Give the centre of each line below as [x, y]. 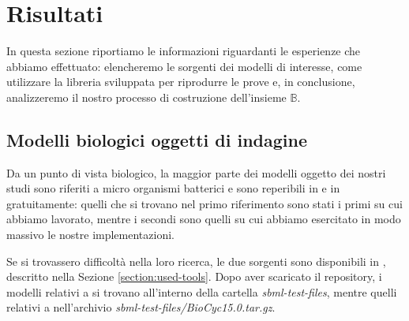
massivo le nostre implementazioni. [90, 235]
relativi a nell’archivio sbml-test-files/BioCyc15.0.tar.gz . [141, 307]
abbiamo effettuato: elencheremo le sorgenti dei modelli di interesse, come [184, 66]
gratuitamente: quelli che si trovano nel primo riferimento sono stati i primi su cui [204, 203]
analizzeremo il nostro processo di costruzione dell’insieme [146, 97]
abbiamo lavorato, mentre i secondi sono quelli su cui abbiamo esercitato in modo [204, 219]
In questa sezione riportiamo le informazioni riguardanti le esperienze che [184, 51]
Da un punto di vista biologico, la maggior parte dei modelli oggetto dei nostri [196, 172]
